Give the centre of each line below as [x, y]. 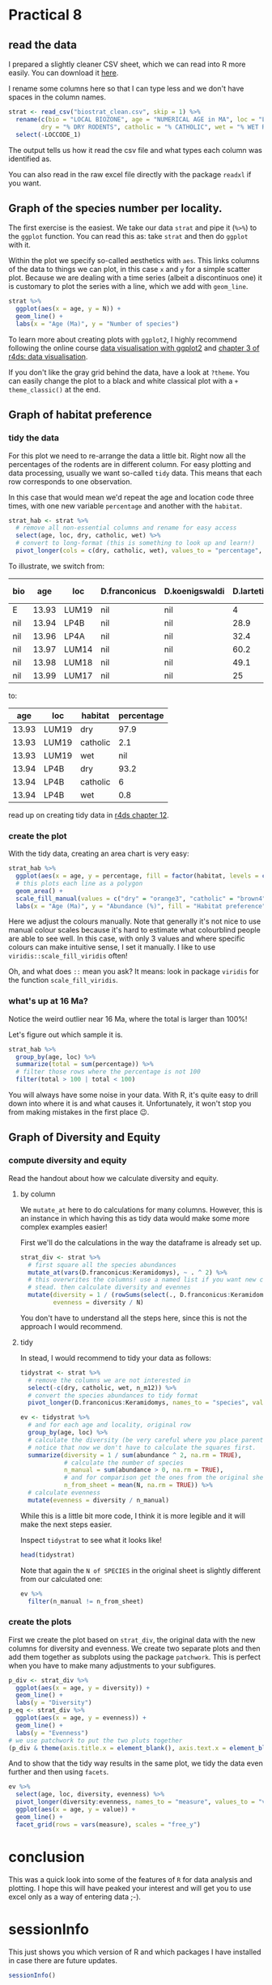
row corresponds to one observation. [70, 481]
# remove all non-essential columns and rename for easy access [126, 528]
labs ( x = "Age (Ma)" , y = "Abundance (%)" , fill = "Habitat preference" [141, 906]
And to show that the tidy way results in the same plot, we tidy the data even [136, 1763]
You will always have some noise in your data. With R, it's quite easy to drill [134, 1095]
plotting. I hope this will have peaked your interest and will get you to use [130, 1888]
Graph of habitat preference [80, 415]
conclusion [47, 1857]
